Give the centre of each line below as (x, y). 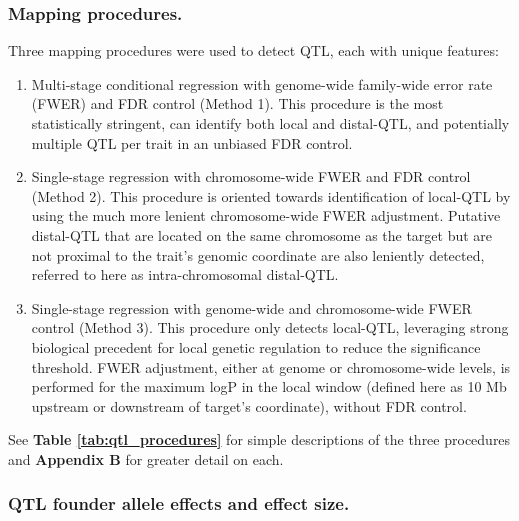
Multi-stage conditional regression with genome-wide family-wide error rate (262, 83)
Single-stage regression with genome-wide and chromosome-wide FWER (251, 307)
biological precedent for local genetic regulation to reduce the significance (256, 346)
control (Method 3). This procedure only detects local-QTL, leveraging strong (270, 327)
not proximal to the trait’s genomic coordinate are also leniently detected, (258, 254)
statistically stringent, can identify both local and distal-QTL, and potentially (270, 123)
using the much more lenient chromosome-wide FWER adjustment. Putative (266, 215)
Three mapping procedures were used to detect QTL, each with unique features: (253, 50)
